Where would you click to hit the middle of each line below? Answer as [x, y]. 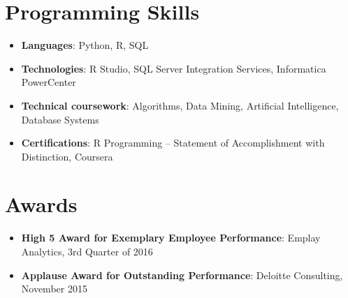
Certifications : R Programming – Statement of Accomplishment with [173, 143]
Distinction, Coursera [67, 156]
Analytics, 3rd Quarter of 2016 [87, 251]
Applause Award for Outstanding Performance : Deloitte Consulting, [182, 275]
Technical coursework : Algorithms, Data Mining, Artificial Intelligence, [180, 105]
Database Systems [60, 119]
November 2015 [54, 289]
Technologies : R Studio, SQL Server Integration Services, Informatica [174, 68]
